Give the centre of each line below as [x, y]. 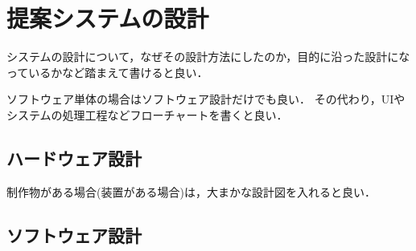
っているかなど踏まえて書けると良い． [107, 72]
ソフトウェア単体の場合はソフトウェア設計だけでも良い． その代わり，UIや [206, 99]
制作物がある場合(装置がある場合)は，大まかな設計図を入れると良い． [191, 191]
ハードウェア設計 [74, 158]
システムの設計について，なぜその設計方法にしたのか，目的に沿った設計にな [208, 57]
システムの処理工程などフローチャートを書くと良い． [147, 114]
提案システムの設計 [108, 18]
